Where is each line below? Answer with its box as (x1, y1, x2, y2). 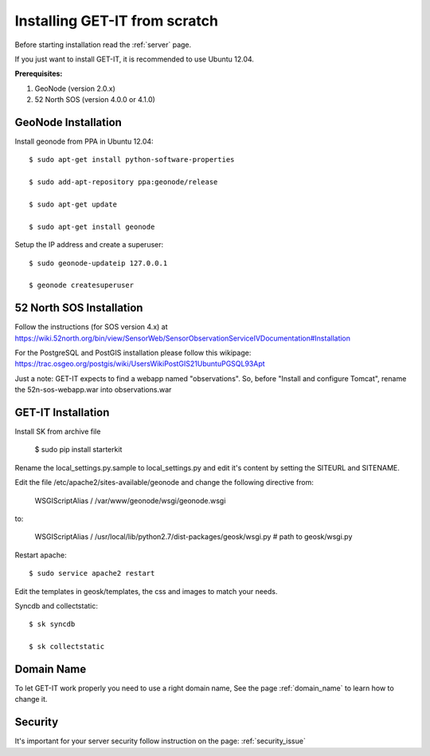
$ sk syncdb (29, 620, 76, 629)
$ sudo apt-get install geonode (29, 222, 155, 231)
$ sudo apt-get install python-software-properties (29, 156, 235, 164)
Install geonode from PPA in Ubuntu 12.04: (14, 136, 154, 147)
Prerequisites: (14, 69, 63, 79)
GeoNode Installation (14, 116, 123, 129)
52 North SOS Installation (14, 301, 143, 315)
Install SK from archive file (14, 427, 101, 436)
